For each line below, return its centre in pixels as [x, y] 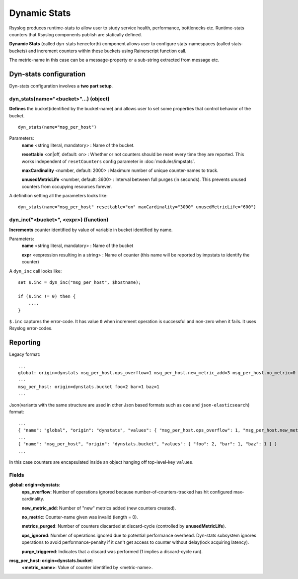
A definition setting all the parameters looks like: [58, 196]
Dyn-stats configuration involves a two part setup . [61, 86]
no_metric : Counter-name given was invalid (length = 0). [80, 517]
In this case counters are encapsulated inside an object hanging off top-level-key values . [101, 462]
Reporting [25, 343]
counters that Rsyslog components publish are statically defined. [76, 34]
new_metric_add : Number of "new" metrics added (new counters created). [99, 508]
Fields [17, 475]
